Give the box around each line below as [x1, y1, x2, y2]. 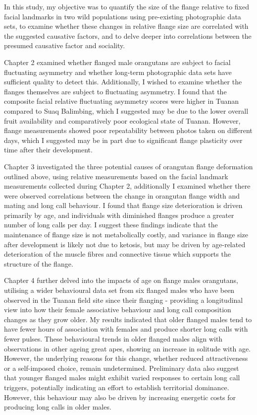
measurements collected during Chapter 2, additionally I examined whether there [4, 181, 251, 191]
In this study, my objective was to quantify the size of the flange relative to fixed [4, 1, 249, 11]
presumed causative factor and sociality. [4, 40, 125, 51]
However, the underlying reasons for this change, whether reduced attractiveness [4, 353, 248, 363]
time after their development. [4, 144, 93, 155]
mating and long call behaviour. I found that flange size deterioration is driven [4, 200, 243, 210]
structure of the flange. [4, 258, 73, 269]
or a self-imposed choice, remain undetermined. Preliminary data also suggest [4, 362, 239, 373]
